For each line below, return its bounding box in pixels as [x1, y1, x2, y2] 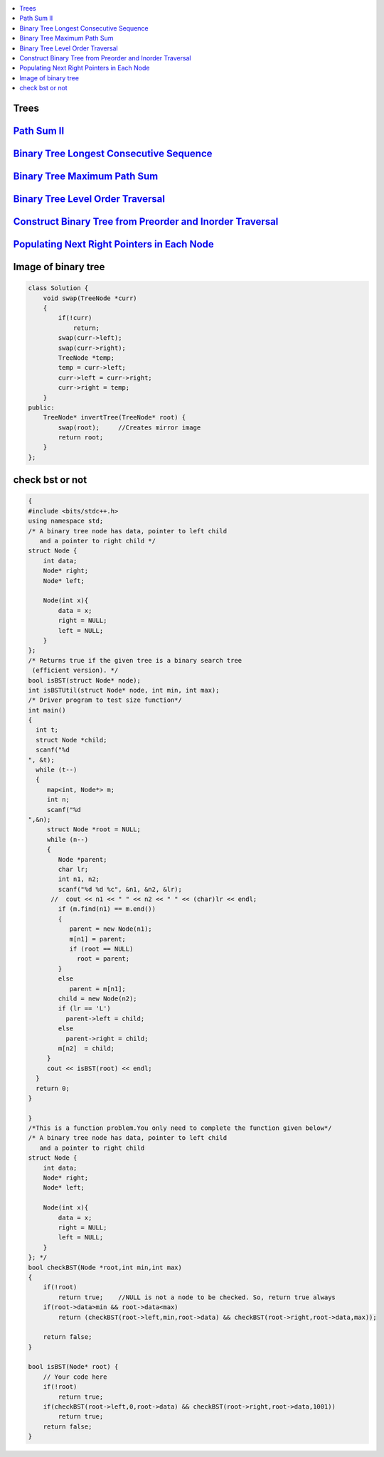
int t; [36, 726, 59, 734]
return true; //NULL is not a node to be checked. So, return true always [58, 1293, 336, 1301]
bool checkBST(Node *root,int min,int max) [28, 1263, 183, 1271]
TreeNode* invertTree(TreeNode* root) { [43, 413, 186, 422]
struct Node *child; [36, 736, 107, 744]
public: [28, 403, 55, 412]
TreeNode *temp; [58, 353, 115, 362]
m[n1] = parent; [69, 935, 126, 943]
